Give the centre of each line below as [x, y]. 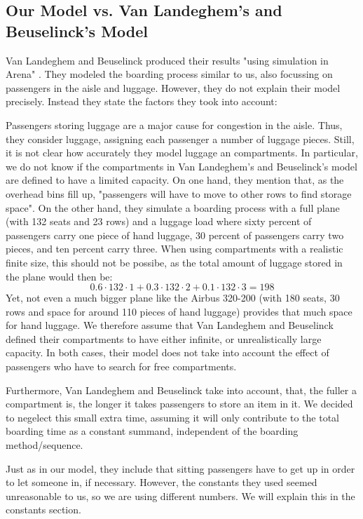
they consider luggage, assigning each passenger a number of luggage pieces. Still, [180, 139]
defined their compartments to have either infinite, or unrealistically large [164, 338]
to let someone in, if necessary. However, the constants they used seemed [162, 482]
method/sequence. [44, 445]
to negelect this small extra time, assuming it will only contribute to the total [172, 417]
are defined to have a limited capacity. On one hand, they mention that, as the [175, 180]
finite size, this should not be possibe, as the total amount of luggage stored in [174, 262]
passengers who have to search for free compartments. [121, 366]
